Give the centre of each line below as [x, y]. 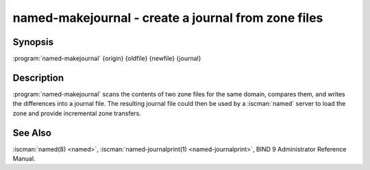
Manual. [24, 159]
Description [38, 77]
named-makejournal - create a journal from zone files [168, 18]
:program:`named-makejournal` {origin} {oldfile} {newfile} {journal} [107, 59]
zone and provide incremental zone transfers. [77, 113]
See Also [32, 133]
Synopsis [33, 42]
